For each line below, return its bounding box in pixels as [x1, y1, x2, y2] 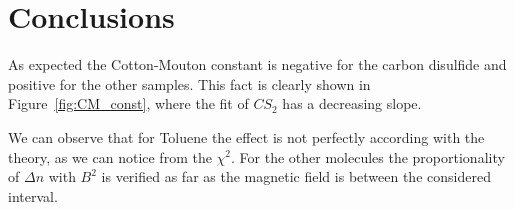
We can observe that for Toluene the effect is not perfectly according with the [8, 126, 485, 147]
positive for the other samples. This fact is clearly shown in [8, 73, 371, 94]
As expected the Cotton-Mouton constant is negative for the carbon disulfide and [8, 54, 507, 75]
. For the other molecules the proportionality [231, 146, 505, 167]
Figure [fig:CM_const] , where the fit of [8, 93, 249, 114]
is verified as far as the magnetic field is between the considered [101, 166, 491, 187]
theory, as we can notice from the [8, 146, 212, 167]
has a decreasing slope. [282, 93, 422, 114]
